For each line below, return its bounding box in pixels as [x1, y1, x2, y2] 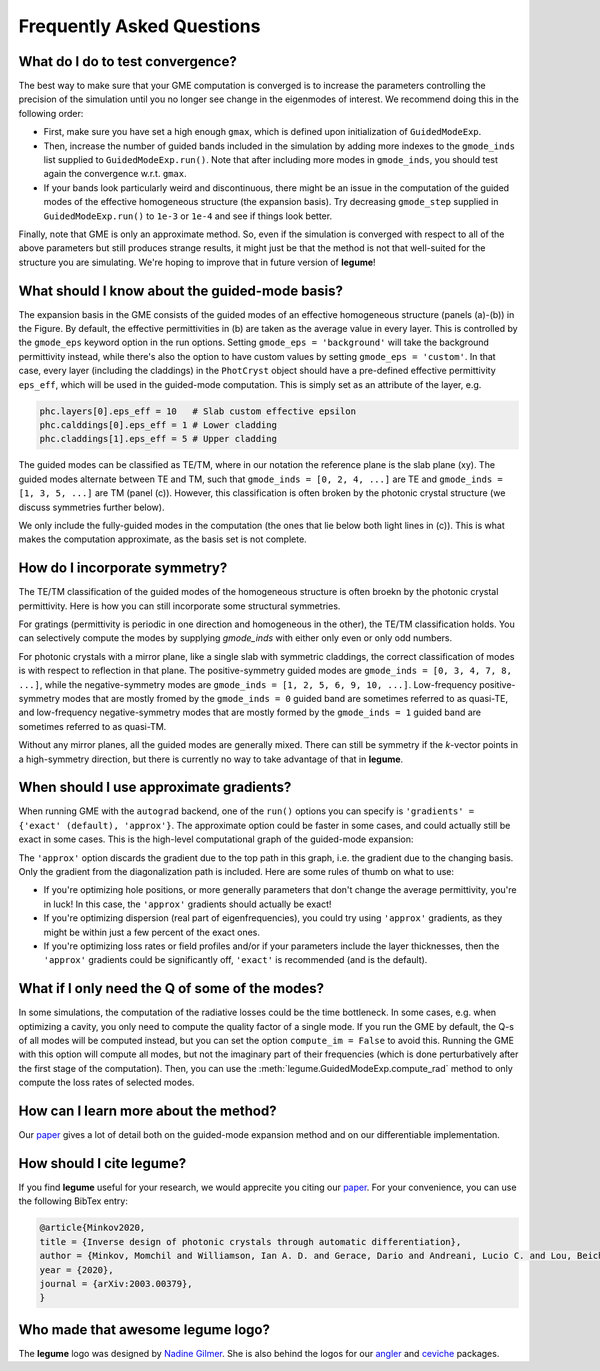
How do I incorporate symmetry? [18, 560, 228, 577]
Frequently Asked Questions [18, 15, 261, 37]
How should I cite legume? [18, 1155, 187, 1172]
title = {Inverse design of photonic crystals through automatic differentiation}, [39, 1236, 462, 1247]
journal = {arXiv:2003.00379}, [39, 1278, 194, 1289]
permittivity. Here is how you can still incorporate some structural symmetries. [18, 600, 341, 612]
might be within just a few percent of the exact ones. [43, 926, 260, 938]
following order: [18, 107, 84, 119]
